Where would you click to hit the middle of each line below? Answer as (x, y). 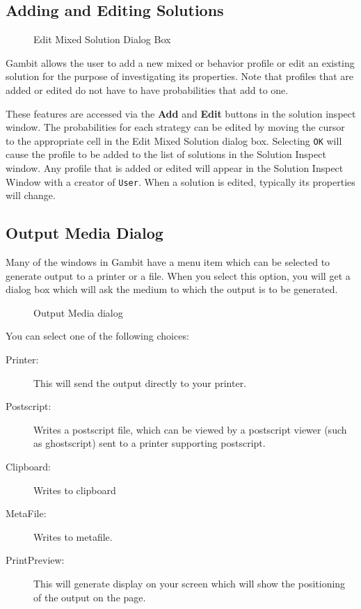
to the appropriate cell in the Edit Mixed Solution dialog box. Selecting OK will (174, 140)
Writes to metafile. (73, 536)
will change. (31, 195)
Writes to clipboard (75, 490)
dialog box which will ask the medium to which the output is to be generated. (172, 289)
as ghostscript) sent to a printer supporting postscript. (150, 443)
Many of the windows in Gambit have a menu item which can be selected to (168, 262)
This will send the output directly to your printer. (140, 382)
